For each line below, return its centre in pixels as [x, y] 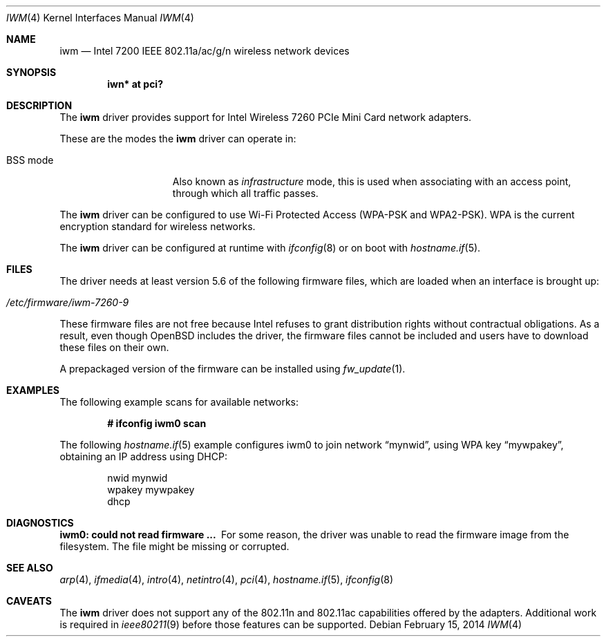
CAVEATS [29, 601]
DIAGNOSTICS [40, 523]
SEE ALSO [30, 568]
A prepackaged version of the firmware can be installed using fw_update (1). [233, 369]
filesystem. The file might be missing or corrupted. [174, 546]
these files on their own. [114, 347]
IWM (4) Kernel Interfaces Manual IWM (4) [100, 18]
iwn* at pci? [135, 84]
